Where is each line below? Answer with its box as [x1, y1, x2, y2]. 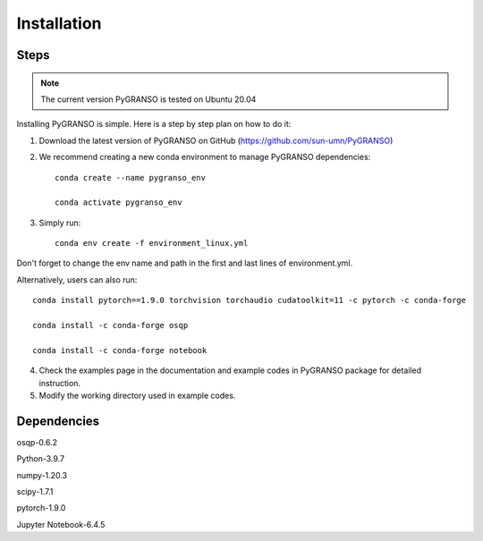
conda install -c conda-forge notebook [32, 345, 208, 355]
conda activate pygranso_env [55, 198, 182, 207]
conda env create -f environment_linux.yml [55, 238, 249, 249]
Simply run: [38, 217, 81, 228]
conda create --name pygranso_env [55, 173, 206, 182]
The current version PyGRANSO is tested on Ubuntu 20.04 [40, 94, 257, 105]
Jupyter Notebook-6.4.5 [16, 519, 106, 529]
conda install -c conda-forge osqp [32, 320, 189, 331]
